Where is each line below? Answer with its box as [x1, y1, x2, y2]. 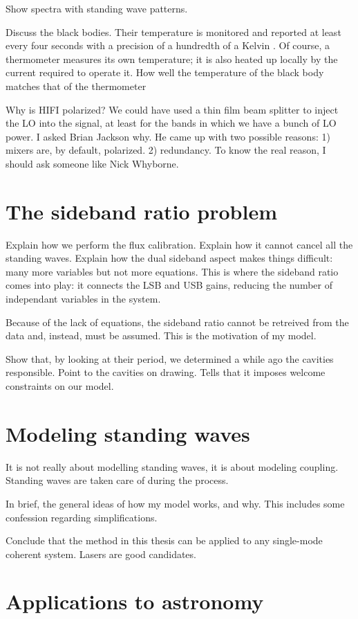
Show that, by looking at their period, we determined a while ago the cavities [6, 351, 334, 366]
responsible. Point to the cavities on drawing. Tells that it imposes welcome [6, 365, 326, 379]
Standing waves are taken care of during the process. [6, 473, 229, 487]
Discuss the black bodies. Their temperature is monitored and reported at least [6, 24, 341, 39]
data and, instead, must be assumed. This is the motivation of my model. [6, 328, 317, 343]
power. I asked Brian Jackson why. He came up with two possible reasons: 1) [6, 129, 330, 143]
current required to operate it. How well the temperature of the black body [6, 65, 324, 80]
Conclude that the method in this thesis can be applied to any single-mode [6, 533, 323, 548]
